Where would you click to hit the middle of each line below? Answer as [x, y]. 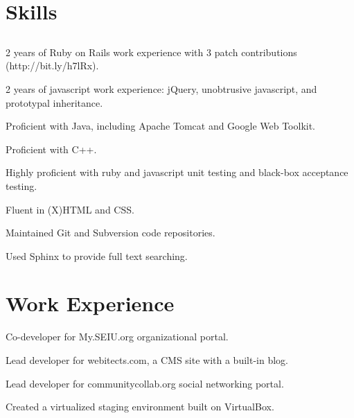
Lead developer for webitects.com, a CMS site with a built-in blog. [147, 360]
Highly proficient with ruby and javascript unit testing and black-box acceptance [177, 172]
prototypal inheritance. [54, 102]
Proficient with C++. [51, 149]
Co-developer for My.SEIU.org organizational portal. [117, 337]
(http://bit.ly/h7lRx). [52, 66]
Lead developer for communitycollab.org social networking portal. [145, 383]
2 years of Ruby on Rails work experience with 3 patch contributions [151, 52]
